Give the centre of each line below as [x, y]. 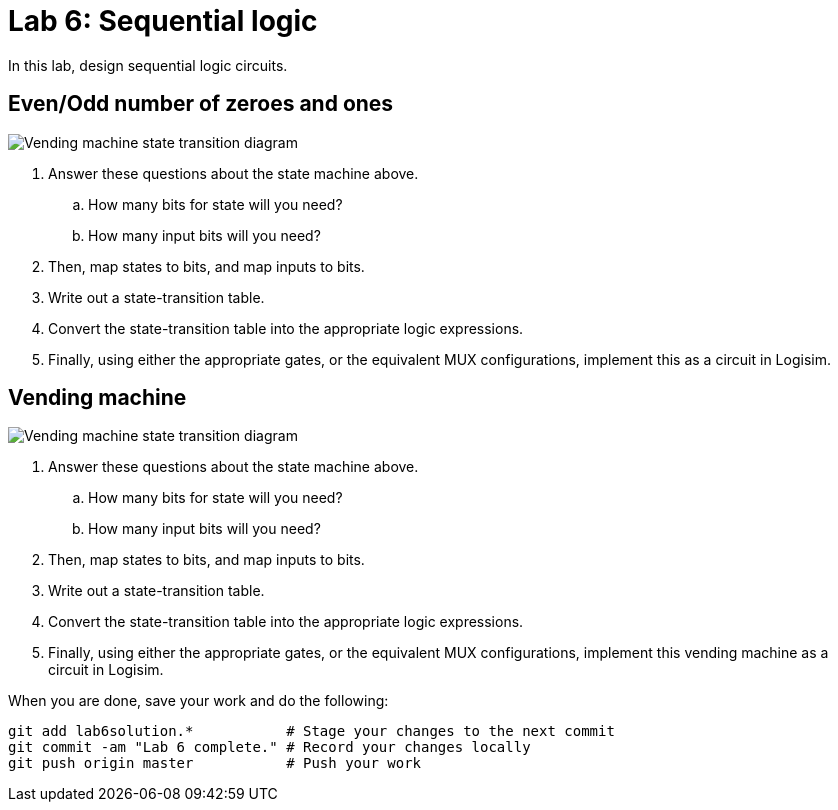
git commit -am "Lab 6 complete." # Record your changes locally [269, 747]
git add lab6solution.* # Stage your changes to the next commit [311, 731]
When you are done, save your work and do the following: [198, 701]
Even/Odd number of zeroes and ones [201, 104]
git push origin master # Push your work [215, 763]
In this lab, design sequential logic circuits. [148, 65]
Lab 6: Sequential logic [163, 21]
